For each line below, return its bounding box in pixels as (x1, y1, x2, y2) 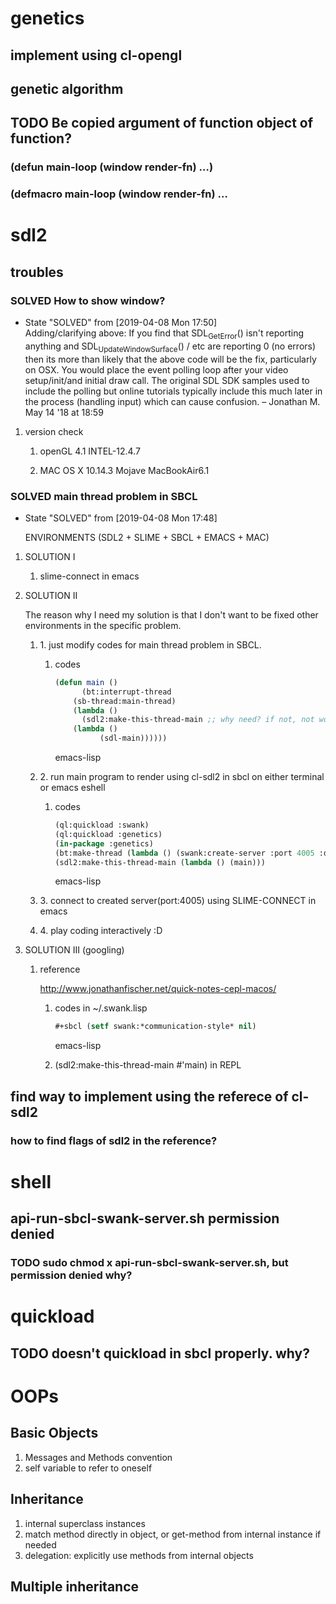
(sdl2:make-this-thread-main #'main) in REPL (54, 1059, 242, 1071)
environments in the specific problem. (24, 619, 182, 631)
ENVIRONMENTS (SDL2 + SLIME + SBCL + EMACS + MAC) (24, 531, 270, 543)
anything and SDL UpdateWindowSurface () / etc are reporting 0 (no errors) (24, 340, 317, 354)
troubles (10, 263, 64, 281)
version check (24, 425, 84, 437)
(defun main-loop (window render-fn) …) (10, 160, 214, 174)
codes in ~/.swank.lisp (54, 1002, 148, 1014)
